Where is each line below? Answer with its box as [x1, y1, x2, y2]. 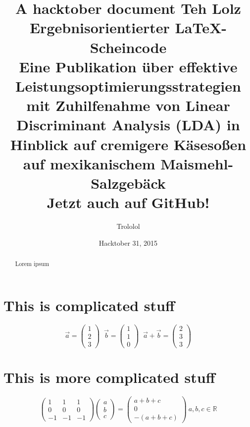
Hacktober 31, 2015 [99, 237, 158, 248]
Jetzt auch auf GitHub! [47, 192, 210, 213]
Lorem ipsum [15, 259, 50, 267]
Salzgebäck [91, 172, 166, 193]
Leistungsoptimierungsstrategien [15, 75, 241, 96]
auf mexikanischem [23, 153, 155, 173]
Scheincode [90, 37, 167, 57]
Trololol [116, 221, 140, 231]
